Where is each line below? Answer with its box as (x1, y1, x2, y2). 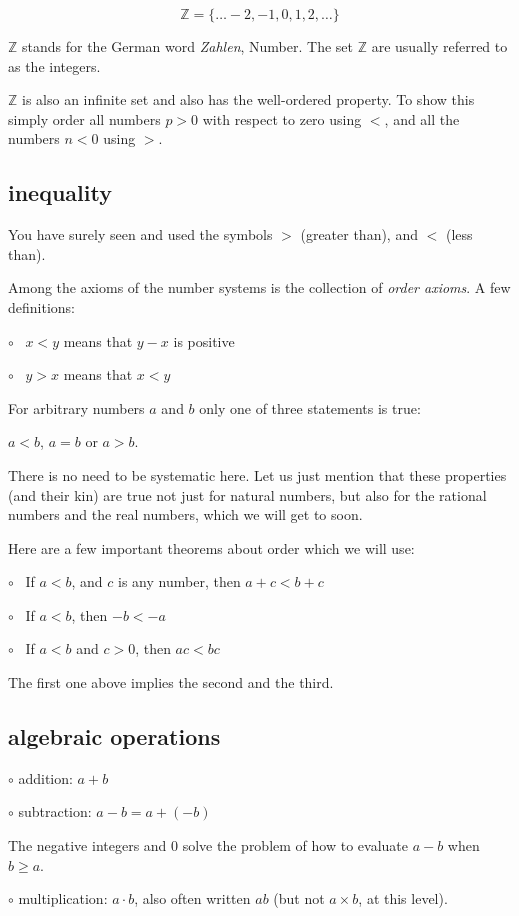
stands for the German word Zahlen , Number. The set (22, 36, 354, 56)
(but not (273, 888, 325, 909)
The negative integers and (8, 835, 167, 856)
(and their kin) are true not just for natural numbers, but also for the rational (8, 484, 487, 505)
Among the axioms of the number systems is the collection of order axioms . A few (8, 277, 511, 298)
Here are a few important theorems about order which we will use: (8, 537, 415, 558)
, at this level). (358, 888, 448, 909)
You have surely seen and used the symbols (8, 224, 273, 245)
